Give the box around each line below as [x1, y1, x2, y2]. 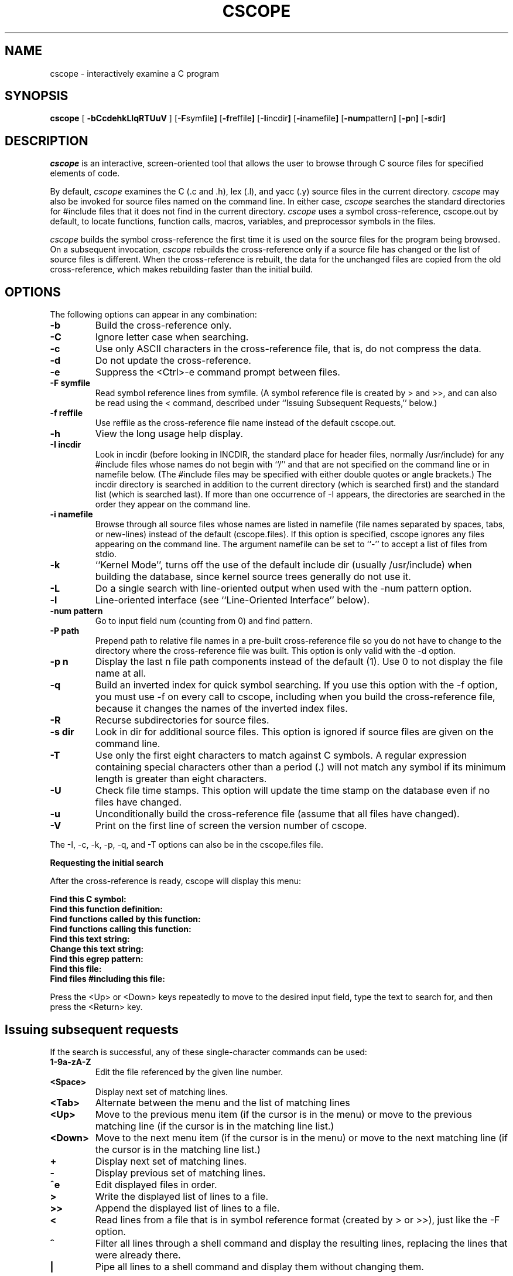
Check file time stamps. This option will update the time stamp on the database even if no [95, 784, 490, 797]
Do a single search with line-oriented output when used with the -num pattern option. [95, 582, 472, 595]
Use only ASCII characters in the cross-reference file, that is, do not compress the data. [95, 343, 481, 355]
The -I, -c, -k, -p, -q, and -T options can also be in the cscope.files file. [50, 840, 323, 850]
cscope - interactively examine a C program [50, 68, 219, 79]
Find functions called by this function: [50, 914, 201, 924]
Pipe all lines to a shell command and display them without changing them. [95, 1260, 424, 1272]
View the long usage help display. [95, 428, 244, 440]
